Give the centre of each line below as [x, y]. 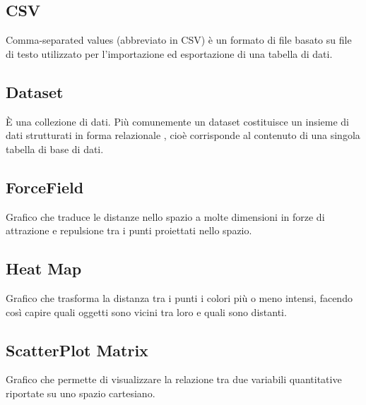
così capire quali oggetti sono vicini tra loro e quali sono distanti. [146, 312]
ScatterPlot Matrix [77, 350]
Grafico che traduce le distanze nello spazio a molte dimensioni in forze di [165, 216]
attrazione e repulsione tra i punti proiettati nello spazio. [129, 230]
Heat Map [44, 268]
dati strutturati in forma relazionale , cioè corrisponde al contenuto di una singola [183, 135]
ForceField [45, 187]
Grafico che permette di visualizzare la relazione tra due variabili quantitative [174, 379]
